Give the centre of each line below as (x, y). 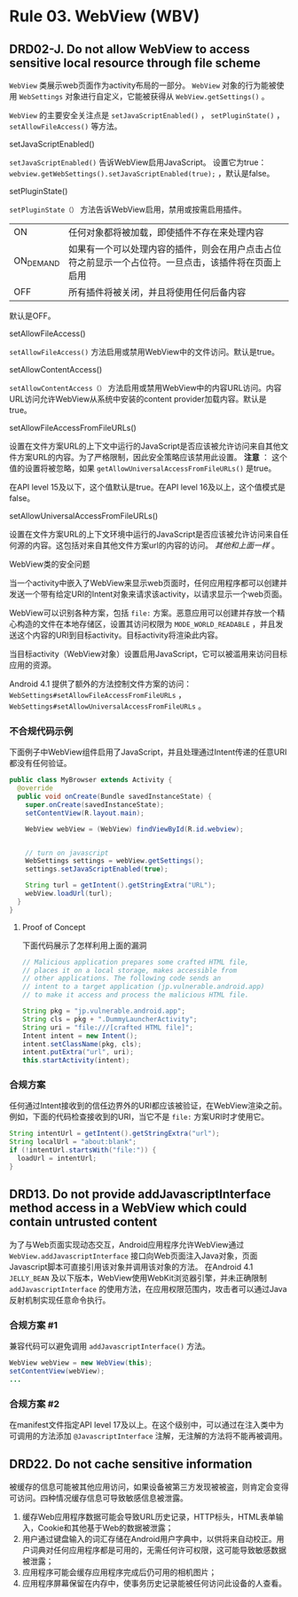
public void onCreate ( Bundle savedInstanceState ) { (115, 797)
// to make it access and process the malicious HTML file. (135, 995)
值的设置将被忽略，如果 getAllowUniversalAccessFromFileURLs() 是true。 (143, 468)
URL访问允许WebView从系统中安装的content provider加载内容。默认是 (138, 399)
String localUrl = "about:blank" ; (73, 1142)
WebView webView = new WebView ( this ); (81, 1363)
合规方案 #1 (33, 1325)
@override (35, 788)
